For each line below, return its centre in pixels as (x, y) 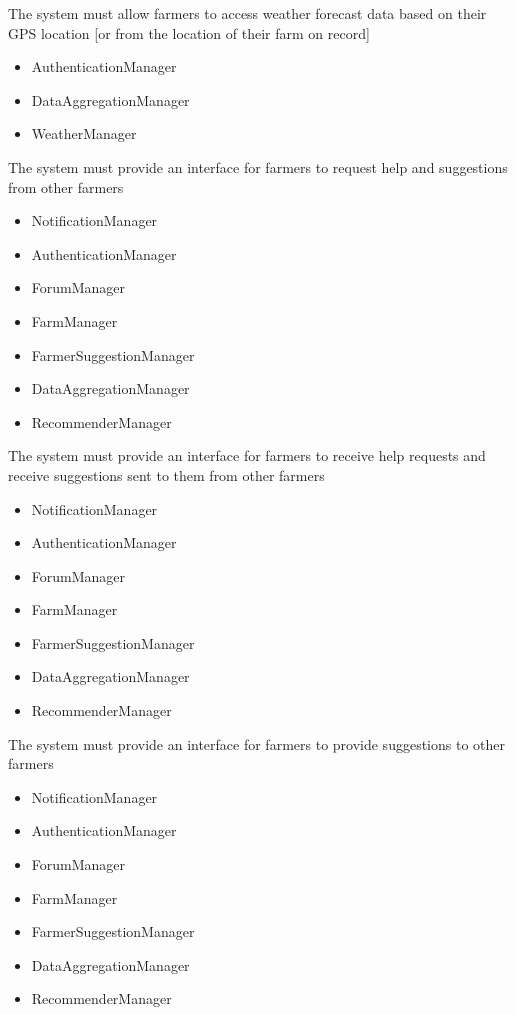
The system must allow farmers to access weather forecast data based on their (247, 13)
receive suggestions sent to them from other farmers (166, 474)
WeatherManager (84, 133)
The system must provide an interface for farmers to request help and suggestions (258, 166)
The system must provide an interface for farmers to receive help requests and (247, 455)
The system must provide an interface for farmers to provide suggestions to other (256, 743)
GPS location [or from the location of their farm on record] (189, 32)
